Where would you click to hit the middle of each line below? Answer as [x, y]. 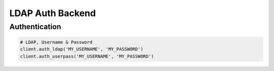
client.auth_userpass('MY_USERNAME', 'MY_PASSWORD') [87, 56]
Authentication [35, 27]
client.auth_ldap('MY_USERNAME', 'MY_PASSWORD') [82, 49]
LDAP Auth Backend [53, 13]
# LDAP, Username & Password [56, 42]
